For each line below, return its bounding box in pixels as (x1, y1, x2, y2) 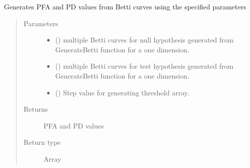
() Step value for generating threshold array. (55, 87, 189, 97)
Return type (23, 137, 61, 147)
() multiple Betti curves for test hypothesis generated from (55, 61, 234, 71)
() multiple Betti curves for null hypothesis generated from (55, 35, 234, 45)
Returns (23, 104, 48, 114)
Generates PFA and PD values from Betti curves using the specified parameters (4, 1, 247, 11)
